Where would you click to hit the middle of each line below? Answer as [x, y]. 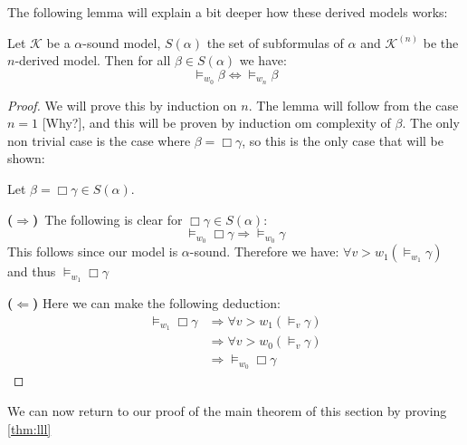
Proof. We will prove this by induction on [122, 105]
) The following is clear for [108, 219]
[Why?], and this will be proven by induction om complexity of [216, 123]
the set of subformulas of [275, 42]
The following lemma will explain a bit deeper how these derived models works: [228, 12]
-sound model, [122, 42]
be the [441, 42]
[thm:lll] [29, 428]
